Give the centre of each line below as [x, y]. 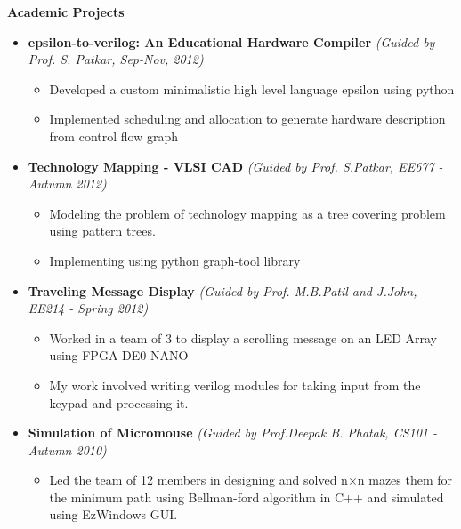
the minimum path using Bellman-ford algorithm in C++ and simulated [247, 497]
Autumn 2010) [67, 449]
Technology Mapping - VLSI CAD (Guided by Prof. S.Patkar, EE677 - [235, 166]
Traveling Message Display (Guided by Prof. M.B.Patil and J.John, [222, 290]
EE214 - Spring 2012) [88, 308]
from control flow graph [114, 136]
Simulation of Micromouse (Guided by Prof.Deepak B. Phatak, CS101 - [233, 433]
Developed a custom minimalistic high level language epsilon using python [252, 88]
